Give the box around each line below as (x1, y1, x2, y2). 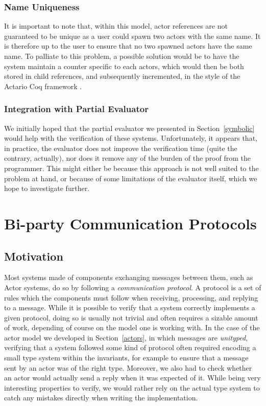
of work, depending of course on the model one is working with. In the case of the (4, 322, 260, 333)
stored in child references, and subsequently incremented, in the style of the (4, 71, 240, 81)
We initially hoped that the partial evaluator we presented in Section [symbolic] (4, 122, 255, 133)
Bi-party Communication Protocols (4, 212, 257, 233)
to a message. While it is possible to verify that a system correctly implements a (4, 302, 255, 313)
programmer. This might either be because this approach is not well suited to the (4, 162, 259, 173)
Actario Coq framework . (4, 80, 82, 91)
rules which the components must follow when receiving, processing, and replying (4, 292, 258, 303)
